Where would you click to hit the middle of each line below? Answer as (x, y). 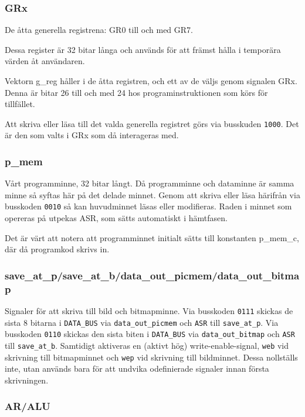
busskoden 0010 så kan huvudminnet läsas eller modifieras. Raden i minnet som (148, 206)
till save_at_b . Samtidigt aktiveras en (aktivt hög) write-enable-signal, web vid (147, 345)
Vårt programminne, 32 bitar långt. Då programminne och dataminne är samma (150, 183)
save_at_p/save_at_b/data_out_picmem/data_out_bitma (152, 275)
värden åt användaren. (45, 61)
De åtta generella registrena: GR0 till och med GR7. (99, 30)
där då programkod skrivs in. (57, 249)
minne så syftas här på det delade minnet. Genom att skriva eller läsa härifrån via (152, 194)
